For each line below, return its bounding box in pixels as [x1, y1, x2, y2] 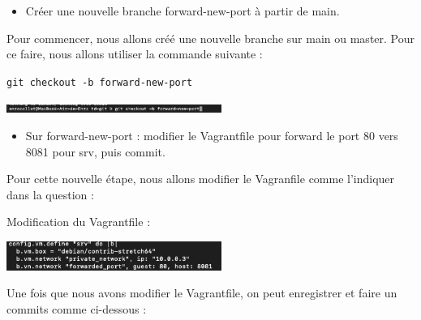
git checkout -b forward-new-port [6, 76, 193, 88]
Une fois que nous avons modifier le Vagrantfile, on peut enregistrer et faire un [6, 284, 397, 301]
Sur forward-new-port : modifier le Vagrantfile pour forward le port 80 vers [25, 127, 398, 144]
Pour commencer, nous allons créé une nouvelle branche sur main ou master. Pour [6, 29, 415, 46]
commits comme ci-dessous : [6, 300, 147, 317]
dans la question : [6, 186, 94, 203]
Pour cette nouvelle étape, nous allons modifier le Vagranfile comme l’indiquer [6, 170, 395, 187]
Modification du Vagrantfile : [6, 213, 151, 230]
